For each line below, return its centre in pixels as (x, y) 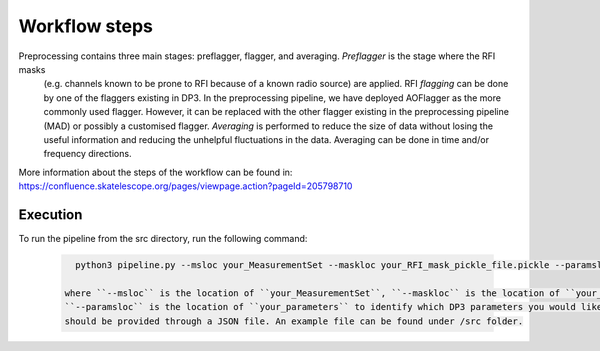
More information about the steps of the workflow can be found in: (155, 172)
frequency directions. (87, 154)
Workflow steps (86, 26)
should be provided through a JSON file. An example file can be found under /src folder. (294, 321)
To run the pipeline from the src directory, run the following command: (163, 238)
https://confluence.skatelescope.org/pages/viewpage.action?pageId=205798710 (185, 186)
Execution (50, 214)
